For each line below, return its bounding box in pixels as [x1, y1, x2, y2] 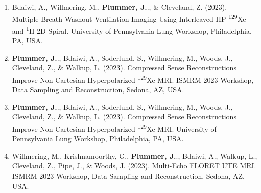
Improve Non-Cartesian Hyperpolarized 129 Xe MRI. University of [12, 122, 217, 134]
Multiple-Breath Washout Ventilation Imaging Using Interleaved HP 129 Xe [12, 12, 246, 24]
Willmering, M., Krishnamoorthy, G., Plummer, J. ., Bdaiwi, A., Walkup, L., [12, 150, 257, 161]
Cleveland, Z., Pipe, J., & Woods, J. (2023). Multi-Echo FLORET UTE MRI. [12, 160, 256, 171]
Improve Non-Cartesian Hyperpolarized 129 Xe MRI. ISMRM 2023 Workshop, [12, 73, 254, 85]
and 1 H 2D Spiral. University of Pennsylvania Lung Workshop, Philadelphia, [12, 23, 252, 36]
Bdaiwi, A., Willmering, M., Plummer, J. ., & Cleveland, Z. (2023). [12, 2, 227, 12]
